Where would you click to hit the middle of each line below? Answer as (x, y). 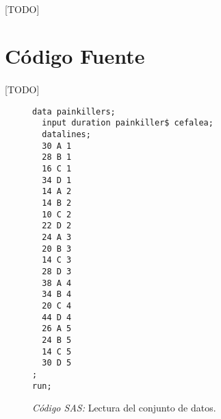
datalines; (66, 135)
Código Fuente (75, 56)
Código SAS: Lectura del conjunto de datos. (124, 408)
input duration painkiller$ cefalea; (128, 123)
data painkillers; (74, 111)
